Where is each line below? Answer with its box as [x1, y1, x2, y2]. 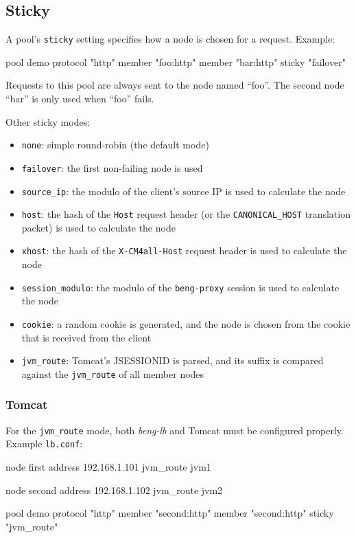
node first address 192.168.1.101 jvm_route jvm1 [5, 460, 211, 474]
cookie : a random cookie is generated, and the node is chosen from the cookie [21, 316, 351, 330]
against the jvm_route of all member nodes [21, 366, 204, 381]
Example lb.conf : [5, 436, 83, 451]
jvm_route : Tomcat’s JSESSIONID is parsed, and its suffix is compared [21, 353, 324, 368]
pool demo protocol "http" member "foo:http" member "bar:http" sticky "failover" [5, 54, 346, 69]
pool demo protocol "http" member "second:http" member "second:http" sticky [5, 506, 334, 520]
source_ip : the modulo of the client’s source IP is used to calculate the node [21, 183, 346, 198]
